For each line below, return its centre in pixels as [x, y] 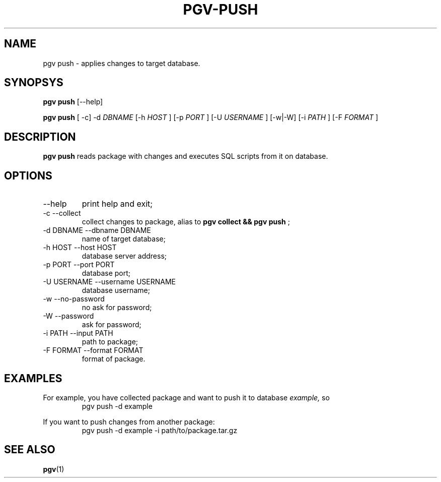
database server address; [124, 256]
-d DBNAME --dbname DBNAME [97, 230]
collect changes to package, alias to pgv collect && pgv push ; [186, 222]
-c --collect [62, 213]
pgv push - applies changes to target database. [122, 63]
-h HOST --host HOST [80, 248]
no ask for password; [117, 308]
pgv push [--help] [73, 102]
